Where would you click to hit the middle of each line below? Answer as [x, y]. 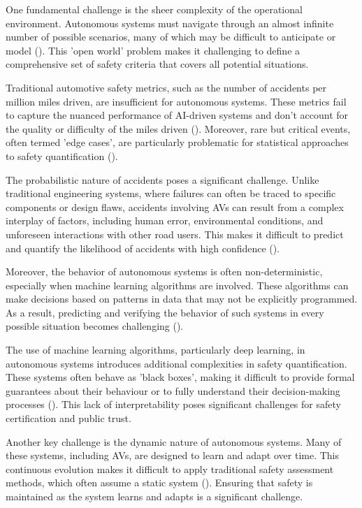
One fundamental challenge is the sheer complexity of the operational [154, 9]
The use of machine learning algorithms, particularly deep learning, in [155, 350]
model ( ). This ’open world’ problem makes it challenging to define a [153, 50]
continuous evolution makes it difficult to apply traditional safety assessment [170, 469]
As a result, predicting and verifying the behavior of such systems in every [165, 312]
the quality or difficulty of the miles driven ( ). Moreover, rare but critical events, [178, 128]
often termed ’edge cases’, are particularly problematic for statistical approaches [177, 142]
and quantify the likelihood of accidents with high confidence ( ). [143, 248]
